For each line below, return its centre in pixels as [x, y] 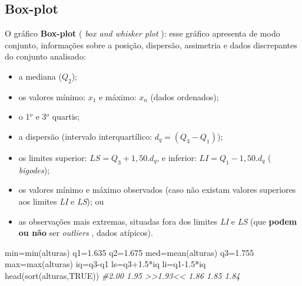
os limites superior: [53, 157]
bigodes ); [34, 170]
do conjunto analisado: [45, 56]
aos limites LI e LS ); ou [61, 201]
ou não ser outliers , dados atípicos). [86, 233]
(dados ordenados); [185, 96]
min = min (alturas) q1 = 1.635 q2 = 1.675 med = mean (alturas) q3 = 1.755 [130, 252]
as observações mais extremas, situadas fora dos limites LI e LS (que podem [158, 221]
